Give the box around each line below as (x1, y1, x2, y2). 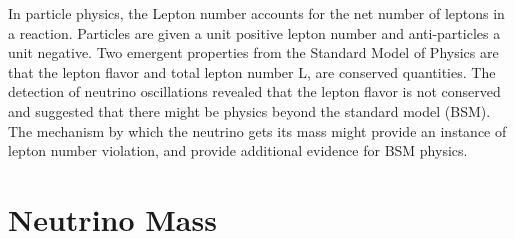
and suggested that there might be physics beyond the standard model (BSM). (8, 100, 491, 121)
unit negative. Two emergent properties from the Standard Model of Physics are (8, 42, 499, 63)
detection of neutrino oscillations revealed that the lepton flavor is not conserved (8, 81, 501, 102)
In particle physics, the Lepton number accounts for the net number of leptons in (8, 3, 505, 23)
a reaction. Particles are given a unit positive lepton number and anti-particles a (8, 22, 501, 43)
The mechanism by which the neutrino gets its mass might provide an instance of (8, 120, 507, 141)
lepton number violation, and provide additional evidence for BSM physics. (8, 140, 468, 161)
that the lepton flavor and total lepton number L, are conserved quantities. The (8, 61, 496, 82)
